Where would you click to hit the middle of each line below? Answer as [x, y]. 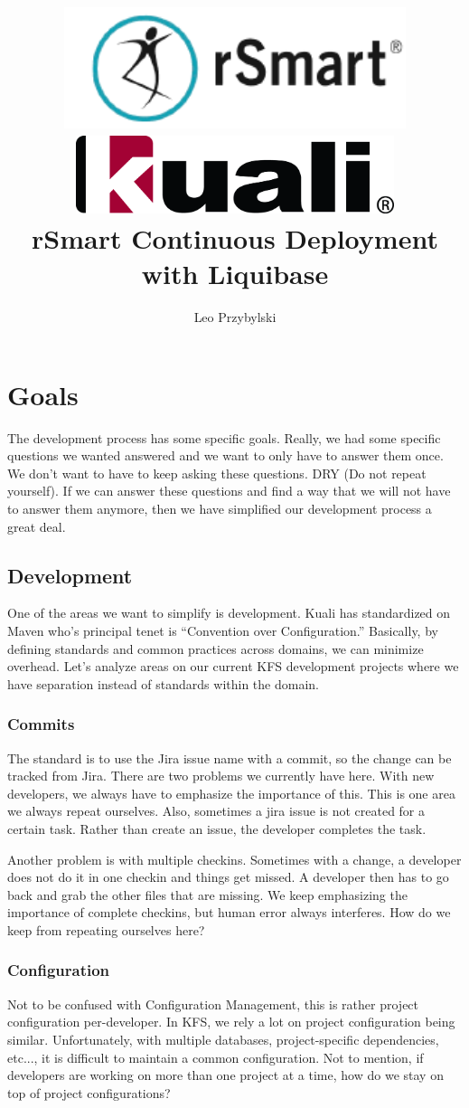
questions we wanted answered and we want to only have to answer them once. [225, 455]
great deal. [37, 526]
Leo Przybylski [235, 317]
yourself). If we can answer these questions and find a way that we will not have [229, 491]
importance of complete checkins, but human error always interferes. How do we [229, 912]
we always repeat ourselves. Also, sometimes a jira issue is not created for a [216, 811]
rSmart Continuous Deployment [235, 238]
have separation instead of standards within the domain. [163, 683]
